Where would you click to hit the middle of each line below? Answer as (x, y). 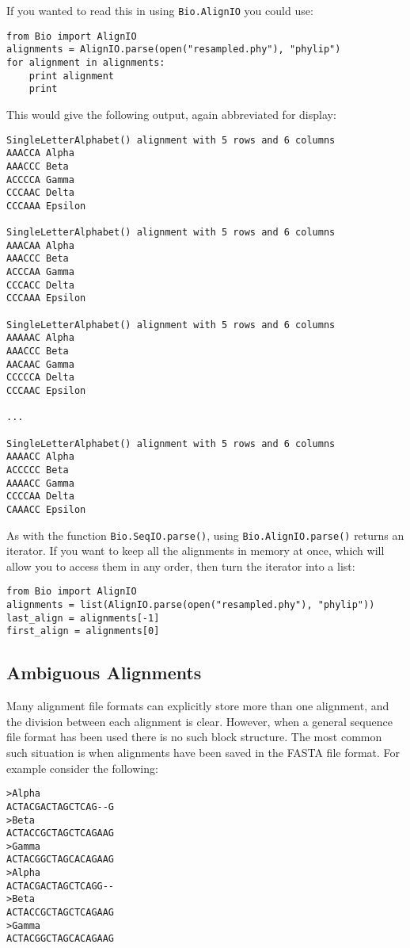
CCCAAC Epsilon (46, 391)
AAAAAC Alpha (40, 338)
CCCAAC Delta (40, 193)
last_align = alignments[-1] (83, 618)
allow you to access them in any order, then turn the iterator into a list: (181, 566)
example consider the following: (82, 768)
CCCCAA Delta (40, 497)
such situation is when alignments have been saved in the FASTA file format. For (203, 753)
